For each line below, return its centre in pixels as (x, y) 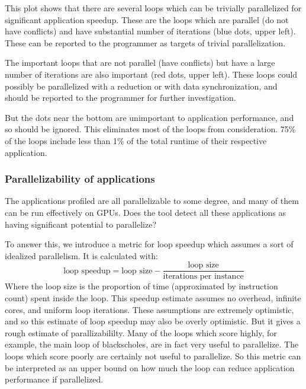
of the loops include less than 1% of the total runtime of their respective (136, 140)
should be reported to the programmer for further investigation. (120, 98)
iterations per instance (203, 277)
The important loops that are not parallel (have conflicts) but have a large (140, 63)
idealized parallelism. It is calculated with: (81, 255)
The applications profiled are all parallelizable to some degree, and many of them (152, 201)
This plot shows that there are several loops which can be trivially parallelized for (153, 8)
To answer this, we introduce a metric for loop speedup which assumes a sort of (149, 244)
